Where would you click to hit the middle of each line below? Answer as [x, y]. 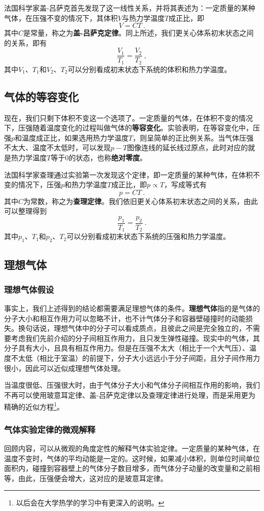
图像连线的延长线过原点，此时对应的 [188, 147]
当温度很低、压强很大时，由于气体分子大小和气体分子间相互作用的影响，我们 [132, 385]
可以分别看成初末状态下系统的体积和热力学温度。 [150, 69]
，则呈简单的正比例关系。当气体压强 [193, 137]
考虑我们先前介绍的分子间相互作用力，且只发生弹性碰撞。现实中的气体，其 [135, 338]
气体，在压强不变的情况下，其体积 [61, 18]
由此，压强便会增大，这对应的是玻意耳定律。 [93, 478]
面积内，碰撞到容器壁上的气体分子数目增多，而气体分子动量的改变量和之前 [128, 468]
